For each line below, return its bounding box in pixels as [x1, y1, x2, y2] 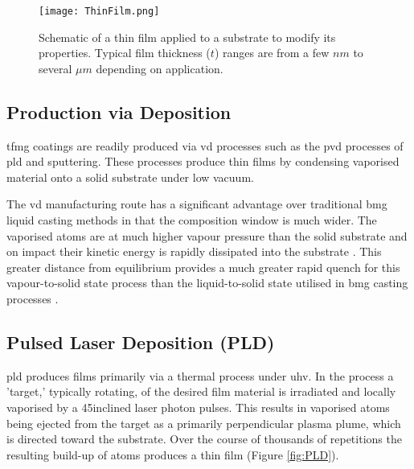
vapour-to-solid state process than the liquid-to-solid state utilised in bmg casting [6, 274, 408, 291]
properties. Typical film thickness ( [39, 44, 211, 61]
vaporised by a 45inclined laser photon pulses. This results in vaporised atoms [6, 398, 390, 415]
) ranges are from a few [214, 44, 330, 61]
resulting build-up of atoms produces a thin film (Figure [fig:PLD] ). [6, 446, 339, 463]
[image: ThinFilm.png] [39, 6, 160, 17]
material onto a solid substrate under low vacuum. [6, 168, 254, 185]
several [39, 60, 72, 76]
